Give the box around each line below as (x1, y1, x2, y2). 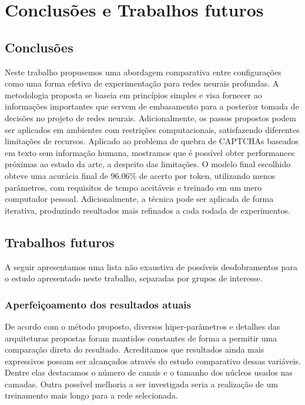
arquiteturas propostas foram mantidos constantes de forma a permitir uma (5, 331, 277, 344)
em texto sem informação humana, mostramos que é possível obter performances (5, 146, 295, 158)
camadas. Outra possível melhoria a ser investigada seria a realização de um (5, 377, 278, 390)
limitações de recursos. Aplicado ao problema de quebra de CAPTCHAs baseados (5, 135, 299, 147)
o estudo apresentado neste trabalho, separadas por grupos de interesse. (5, 272, 263, 284)
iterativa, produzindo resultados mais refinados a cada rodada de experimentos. (5, 204, 290, 216)
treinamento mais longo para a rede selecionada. (5, 389, 178, 401)
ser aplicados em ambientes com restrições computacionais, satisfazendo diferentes (5, 123, 300, 135)
